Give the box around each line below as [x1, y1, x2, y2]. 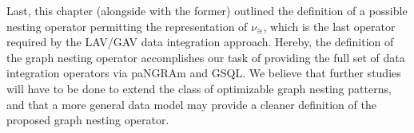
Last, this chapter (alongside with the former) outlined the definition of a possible [6, 2, 408, 18]
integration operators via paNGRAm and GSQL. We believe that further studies [6, 65, 401, 81]
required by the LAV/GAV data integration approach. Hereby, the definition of [6, 33, 394, 50]
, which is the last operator [263, 18, 396, 34]
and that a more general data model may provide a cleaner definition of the [6, 96, 376, 112]
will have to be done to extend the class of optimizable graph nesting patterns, [6, 80, 392, 96]
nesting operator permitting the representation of [6, 18, 248, 34]
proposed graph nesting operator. [6, 111, 169, 128]
